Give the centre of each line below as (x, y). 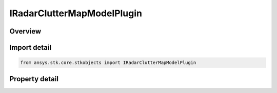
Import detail (30, 48)
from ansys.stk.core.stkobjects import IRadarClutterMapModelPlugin (108, 63)
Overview (25, 31)
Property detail (34, 79)
